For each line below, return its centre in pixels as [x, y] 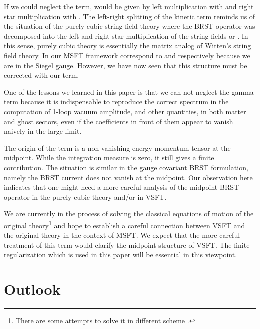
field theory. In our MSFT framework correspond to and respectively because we [127, 55]
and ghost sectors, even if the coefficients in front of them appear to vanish [119, 121]
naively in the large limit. [43, 131]
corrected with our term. [42, 75]
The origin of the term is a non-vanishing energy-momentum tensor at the [117, 148]
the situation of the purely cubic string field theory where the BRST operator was [130, 26]
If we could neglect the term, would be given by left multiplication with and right [129, 6]
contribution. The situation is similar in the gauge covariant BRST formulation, [126, 167]
